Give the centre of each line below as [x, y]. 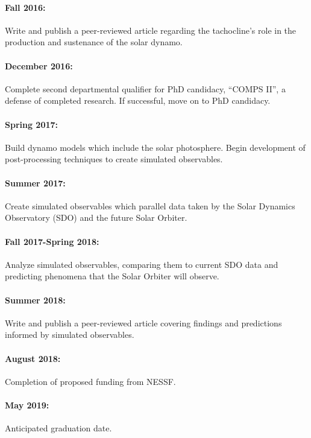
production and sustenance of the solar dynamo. [94, 42]
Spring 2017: [32, 124]
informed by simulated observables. [70, 335]
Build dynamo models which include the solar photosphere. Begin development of [155, 147]
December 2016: [39, 65]
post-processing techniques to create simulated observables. [114, 159]
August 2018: [33, 358]
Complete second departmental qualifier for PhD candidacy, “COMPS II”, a [145, 88]
